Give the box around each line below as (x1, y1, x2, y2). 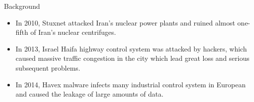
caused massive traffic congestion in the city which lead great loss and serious (15, 53, 250, 63)
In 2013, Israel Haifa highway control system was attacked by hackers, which (15, 43, 247, 53)
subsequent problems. (15, 62, 80, 73)
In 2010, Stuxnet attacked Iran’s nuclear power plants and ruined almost (15, 17, 235, 27)
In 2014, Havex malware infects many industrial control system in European (15, 79, 246, 89)
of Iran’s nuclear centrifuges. (30, 27, 116, 37)
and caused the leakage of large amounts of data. (15, 89, 164, 99)
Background (4, 1, 40, 11)
